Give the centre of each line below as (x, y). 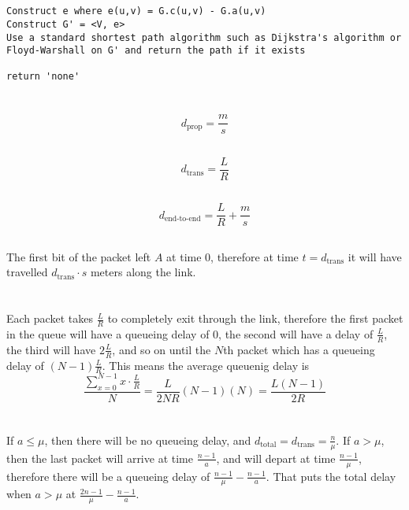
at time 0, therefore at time (232, 256)
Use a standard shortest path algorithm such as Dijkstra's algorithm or (204, 37)
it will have (375, 256)
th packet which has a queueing (299, 349)
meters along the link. (143, 272)
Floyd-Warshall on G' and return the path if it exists (156, 51)
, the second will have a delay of (296, 333)
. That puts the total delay (331, 476)
